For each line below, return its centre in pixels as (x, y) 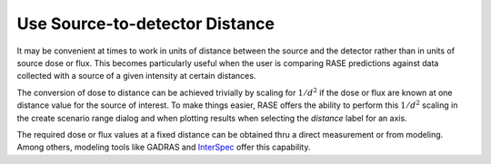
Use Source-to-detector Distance (146, 24)
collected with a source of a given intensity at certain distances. (136, 76)
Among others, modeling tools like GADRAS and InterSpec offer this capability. (164, 147)
